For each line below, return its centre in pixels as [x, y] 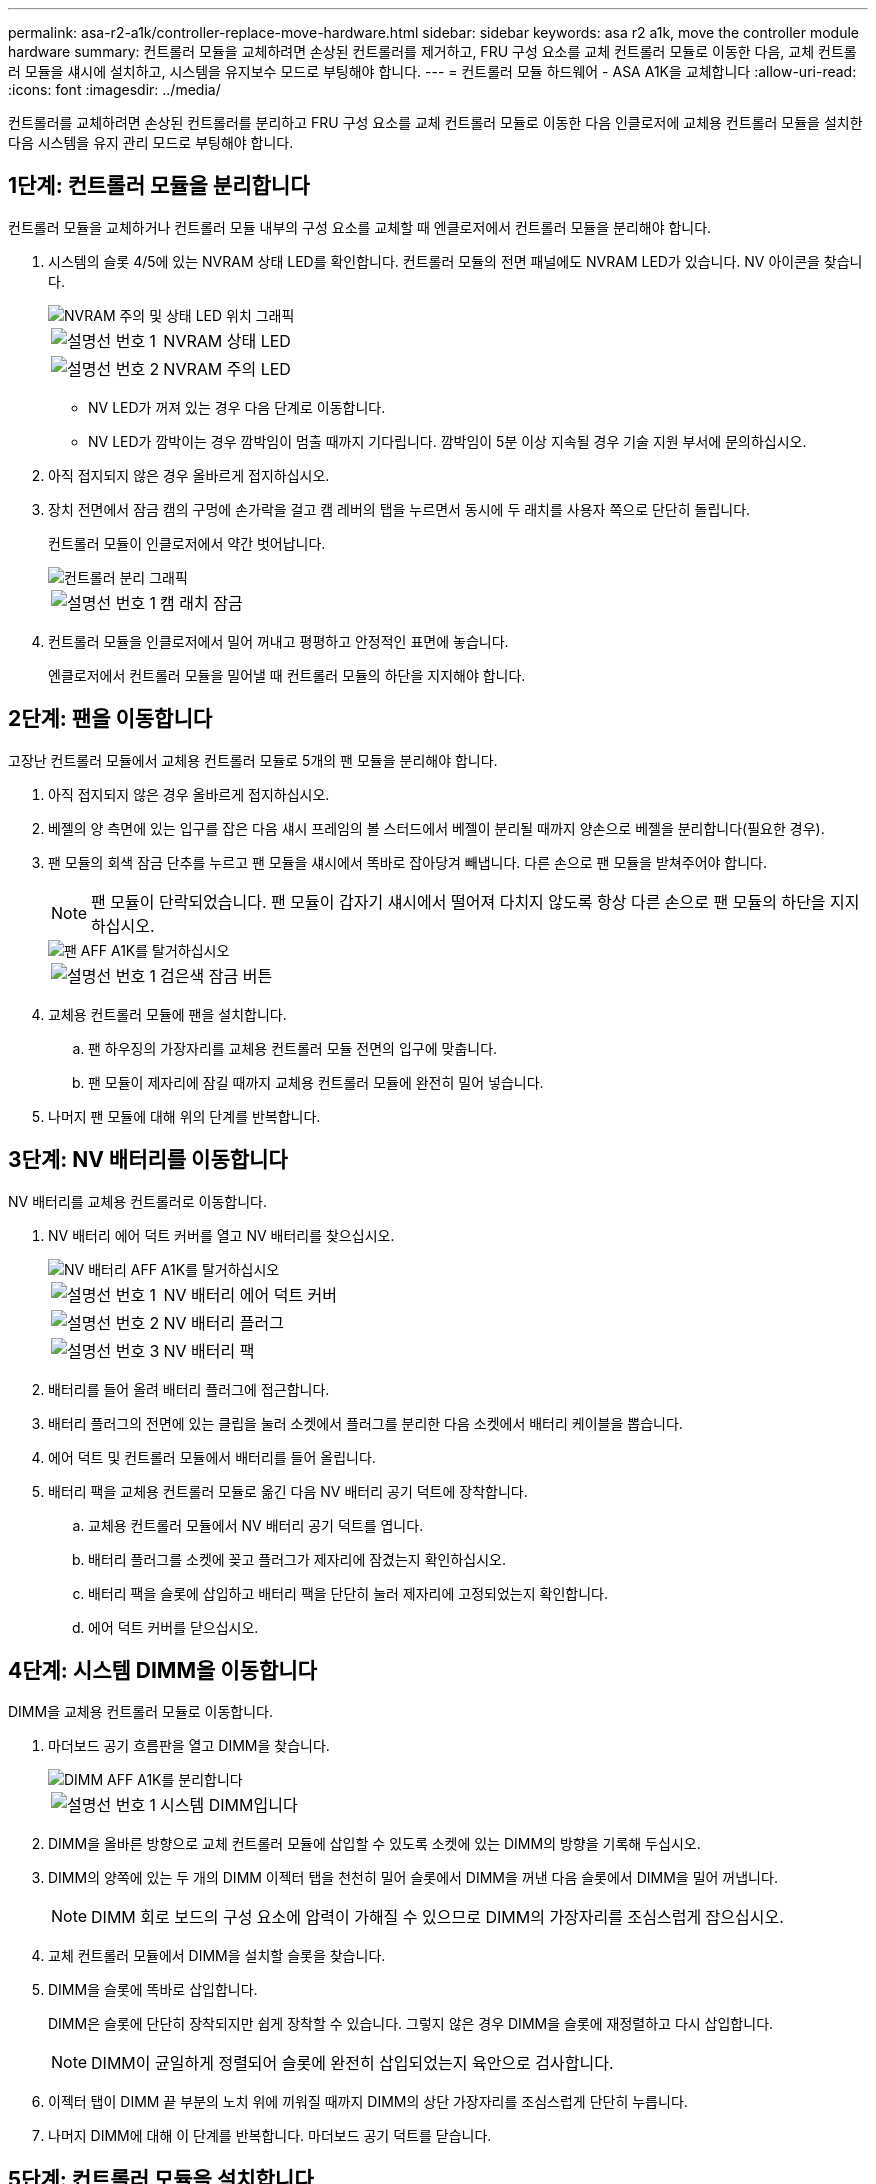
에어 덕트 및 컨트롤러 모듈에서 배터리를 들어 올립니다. [212, 1457]
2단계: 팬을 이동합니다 [110, 719]
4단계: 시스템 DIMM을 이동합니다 [162, 1670]
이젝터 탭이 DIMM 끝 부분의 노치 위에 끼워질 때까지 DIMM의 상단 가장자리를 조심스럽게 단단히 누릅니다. [368, 2102]
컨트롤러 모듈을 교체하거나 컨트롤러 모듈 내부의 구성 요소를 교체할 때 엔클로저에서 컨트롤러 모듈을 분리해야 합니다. [360, 227]
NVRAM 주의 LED [227, 368]
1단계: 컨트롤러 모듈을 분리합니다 [159, 186]
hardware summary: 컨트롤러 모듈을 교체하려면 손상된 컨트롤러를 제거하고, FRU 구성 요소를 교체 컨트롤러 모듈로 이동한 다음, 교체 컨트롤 [432, 51]
